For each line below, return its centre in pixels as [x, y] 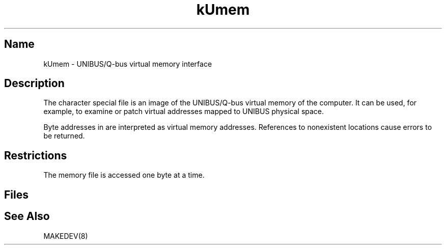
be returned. [64, 136]
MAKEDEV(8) [66, 236]
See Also [27, 216]
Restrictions [36, 155]
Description [34, 84]
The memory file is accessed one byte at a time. [124, 175]
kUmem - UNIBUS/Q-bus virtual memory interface [128, 64]
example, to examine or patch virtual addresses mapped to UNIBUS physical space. [184, 112]
